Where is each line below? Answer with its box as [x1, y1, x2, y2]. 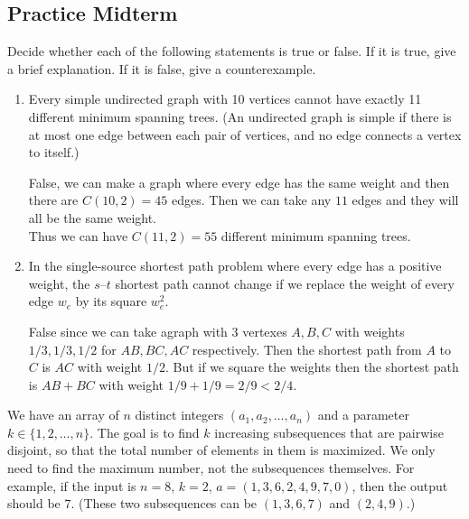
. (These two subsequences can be [70, 494, 258, 513]
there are [28, 190, 79, 209]
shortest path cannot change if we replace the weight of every [115, 273, 455, 292]
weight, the [28, 273, 90, 292]
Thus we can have [28, 226, 128, 245]
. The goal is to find [89, 422, 200, 441]
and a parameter [317, 405, 409, 424]
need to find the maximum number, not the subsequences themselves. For [7, 459, 415, 477]
